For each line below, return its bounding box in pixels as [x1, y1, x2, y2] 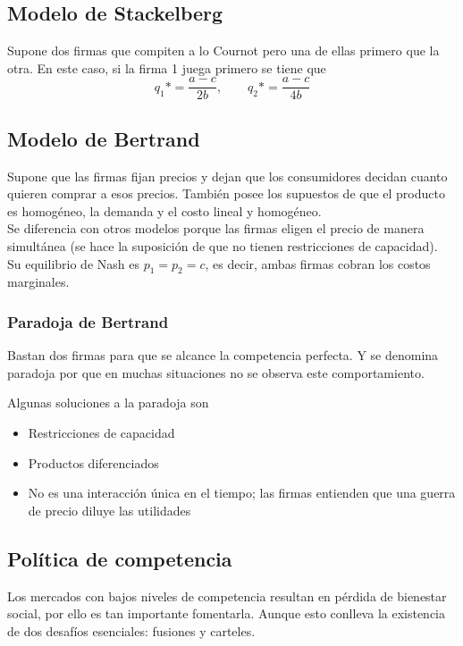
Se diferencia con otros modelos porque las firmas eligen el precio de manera [7, 219, 425, 238]
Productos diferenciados [28, 453, 159, 472]
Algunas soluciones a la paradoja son [7, 393, 209, 412]
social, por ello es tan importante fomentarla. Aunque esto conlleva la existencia [7, 604, 446, 623]
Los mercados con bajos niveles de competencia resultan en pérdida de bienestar [7, 586, 447, 605]
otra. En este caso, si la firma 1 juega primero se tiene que [7, 58, 326, 77]
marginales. [7, 273, 70, 291]
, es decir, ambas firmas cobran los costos [205, 254, 431, 273]
